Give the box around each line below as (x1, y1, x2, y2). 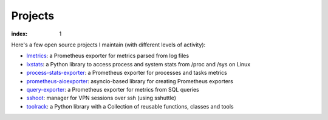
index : (11, 30, 28, 37)
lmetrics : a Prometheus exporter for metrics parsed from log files (26, 52, 190, 60)
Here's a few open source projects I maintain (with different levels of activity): (11, 41, 206, 48)
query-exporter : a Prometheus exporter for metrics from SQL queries (26, 86, 200, 93)
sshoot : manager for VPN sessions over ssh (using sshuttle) (26, 94, 176, 102)
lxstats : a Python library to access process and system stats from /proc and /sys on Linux (26, 60, 251, 68)
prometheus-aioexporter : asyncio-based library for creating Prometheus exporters (26, 77, 234, 84)
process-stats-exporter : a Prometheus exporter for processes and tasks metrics (26, 69, 227, 77)
